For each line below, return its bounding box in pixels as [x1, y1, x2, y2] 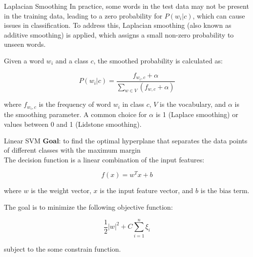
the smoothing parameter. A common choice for [4, 109, 147, 119]
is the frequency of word [39, 99, 111, 109]
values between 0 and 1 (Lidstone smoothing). [4, 119, 142, 129]
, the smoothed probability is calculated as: [93, 55, 223, 65]
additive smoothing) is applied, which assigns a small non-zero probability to [4, 29, 234, 40]
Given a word [4, 55, 44, 65]
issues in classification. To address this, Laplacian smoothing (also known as [4, 20, 232, 30]
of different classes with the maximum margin [4, 145, 141, 155]
